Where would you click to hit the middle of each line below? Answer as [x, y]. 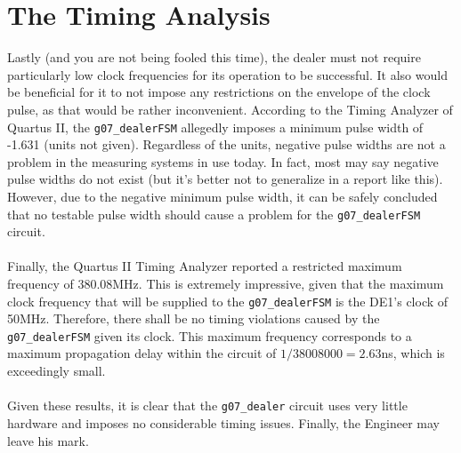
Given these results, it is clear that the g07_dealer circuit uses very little [207, 405]
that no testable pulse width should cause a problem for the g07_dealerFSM [214, 214]
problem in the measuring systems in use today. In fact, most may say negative [223, 161]
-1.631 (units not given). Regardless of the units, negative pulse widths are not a [226, 144]
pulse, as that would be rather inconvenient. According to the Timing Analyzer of [230, 109]
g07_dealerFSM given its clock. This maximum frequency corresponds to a [210, 335]
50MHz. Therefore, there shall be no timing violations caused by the [194, 318]
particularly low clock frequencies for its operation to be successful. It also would [227, 74]
